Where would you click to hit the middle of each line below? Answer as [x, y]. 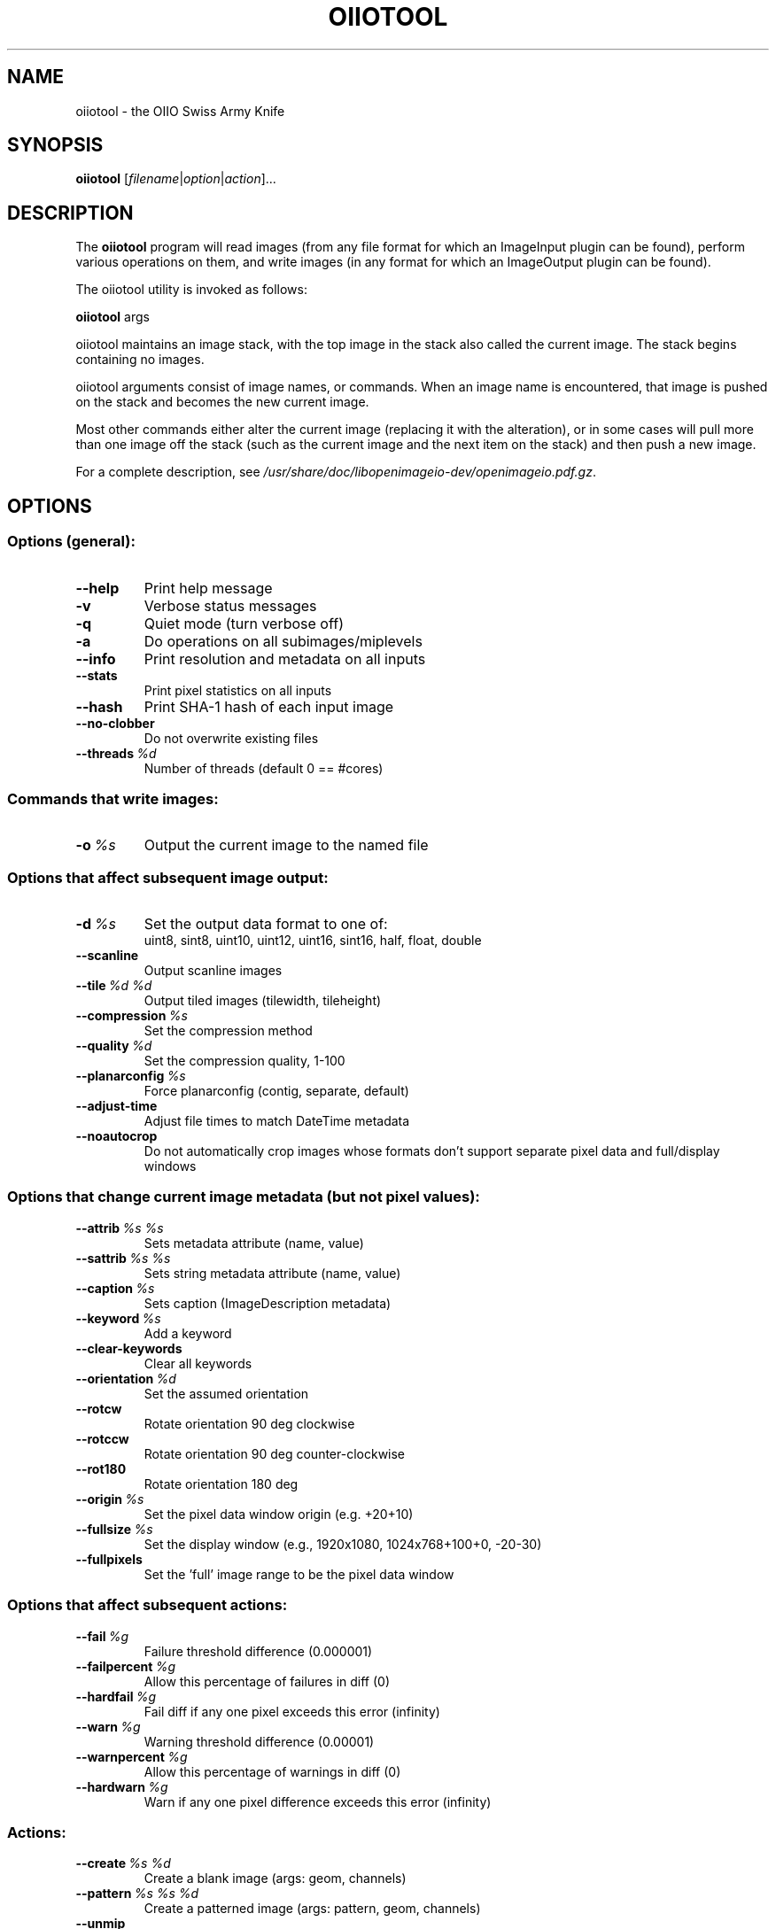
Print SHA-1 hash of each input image [269, 706]
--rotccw [102, 1438]
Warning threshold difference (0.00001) [259, 1741]
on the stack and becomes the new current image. [222, 402]
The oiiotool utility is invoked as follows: [191, 290]
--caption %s [115, 1288]
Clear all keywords [198, 1363]
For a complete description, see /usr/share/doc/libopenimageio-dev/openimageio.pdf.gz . [336, 472]
